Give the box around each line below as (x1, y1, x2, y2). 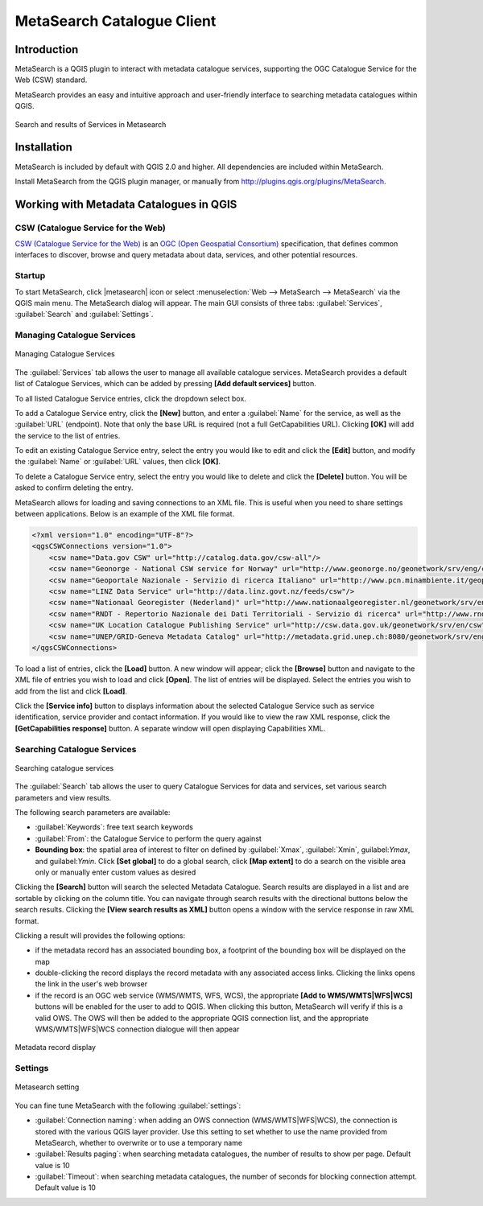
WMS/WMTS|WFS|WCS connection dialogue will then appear (35, 1024, 240, 1034)
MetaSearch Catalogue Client (14, 12, 217, 30)
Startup (14, 270, 46, 282)
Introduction (14, 43, 79, 56)
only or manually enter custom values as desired (35, 867, 196, 877)
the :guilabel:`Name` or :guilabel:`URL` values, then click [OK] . (14, 457, 221, 467)
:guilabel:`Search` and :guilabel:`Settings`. (14, 310, 154, 319)
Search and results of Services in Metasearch (14, 119, 167, 129)
